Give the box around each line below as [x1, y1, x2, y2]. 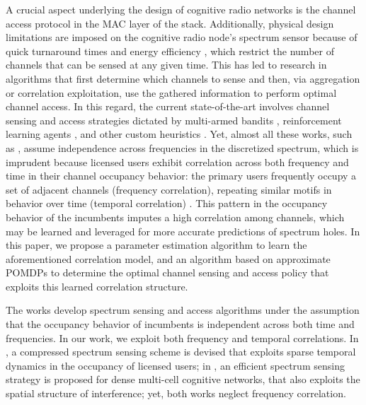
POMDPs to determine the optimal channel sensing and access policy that [6, 265, 329, 280]
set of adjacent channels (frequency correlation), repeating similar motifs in [6, 182, 332, 196]
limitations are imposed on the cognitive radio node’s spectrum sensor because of [6, 30, 358, 45]
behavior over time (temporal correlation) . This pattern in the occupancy [6, 196, 328, 211]
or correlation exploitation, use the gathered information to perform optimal [6, 85, 337, 100]
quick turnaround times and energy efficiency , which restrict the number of [6, 43, 334, 58]
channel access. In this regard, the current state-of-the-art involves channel [6, 99, 330, 114]
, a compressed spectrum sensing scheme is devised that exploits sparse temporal [6, 344, 356, 359]
